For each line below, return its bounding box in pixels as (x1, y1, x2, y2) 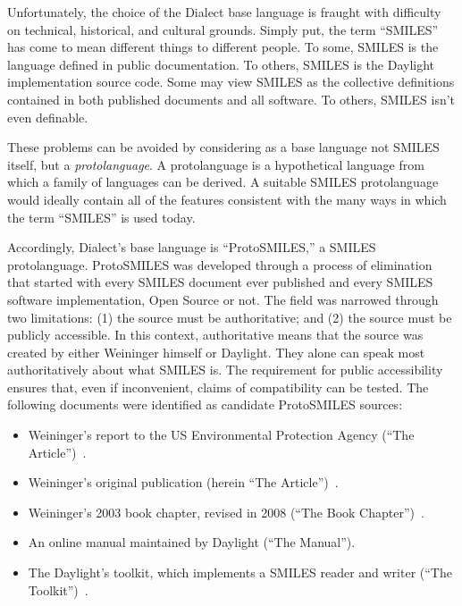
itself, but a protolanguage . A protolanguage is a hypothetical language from (7, 155, 424, 173)
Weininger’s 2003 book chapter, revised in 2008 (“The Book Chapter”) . (28, 502, 424, 521)
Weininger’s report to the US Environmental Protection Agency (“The (28, 425, 415, 444)
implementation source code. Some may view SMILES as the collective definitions (7, 72, 455, 91)
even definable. (7, 107, 88, 126)
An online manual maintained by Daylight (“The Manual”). (28, 533, 356, 551)
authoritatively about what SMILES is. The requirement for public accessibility (7, 360, 443, 379)
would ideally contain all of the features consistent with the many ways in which (7, 189, 447, 208)
